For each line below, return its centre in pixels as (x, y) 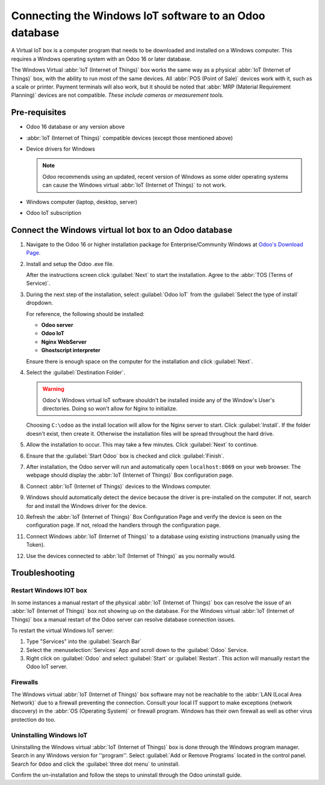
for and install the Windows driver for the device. (87, 506)
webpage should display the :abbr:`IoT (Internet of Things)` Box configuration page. (130, 475)
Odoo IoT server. (47, 667)
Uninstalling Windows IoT (49, 735)
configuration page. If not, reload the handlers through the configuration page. (123, 525)
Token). (36, 545)
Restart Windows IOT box (49, 591)
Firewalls (25, 682)
